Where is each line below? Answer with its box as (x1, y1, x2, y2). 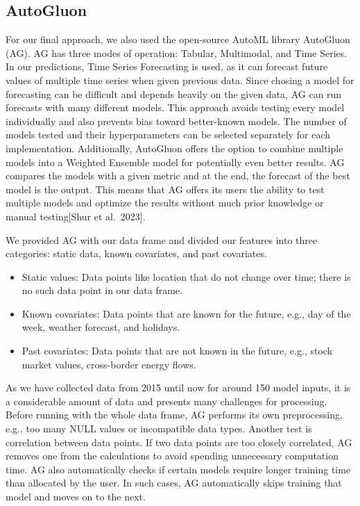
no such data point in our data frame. (22, 283, 182, 297)
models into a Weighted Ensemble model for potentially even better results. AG (6, 154, 345, 169)
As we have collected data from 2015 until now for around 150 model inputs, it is (6, 380, 351, 395)
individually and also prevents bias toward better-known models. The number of (6, 113, 347, 128)
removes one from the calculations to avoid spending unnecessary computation (6, 448, 338, 463)
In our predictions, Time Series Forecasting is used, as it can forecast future (6, 59, 328, 74)
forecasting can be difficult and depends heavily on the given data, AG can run (6, 86, 342, 101)
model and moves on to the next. (6, 489, 146, 504)
